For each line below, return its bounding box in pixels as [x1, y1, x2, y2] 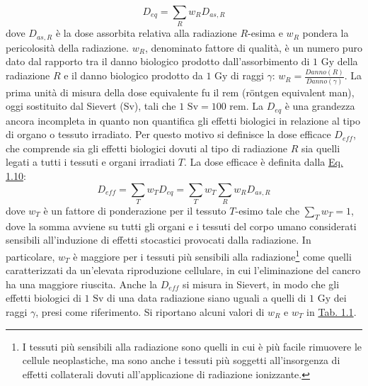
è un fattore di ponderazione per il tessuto [43, 203, 226, 217]
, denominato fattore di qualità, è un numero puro [144, 40, 362, 55]
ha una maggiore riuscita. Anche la [6, 276, 158, 291]
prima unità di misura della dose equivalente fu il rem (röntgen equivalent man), [6, 84, 355, 99]
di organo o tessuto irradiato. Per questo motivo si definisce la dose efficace [6, 127, 331, 142]
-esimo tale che [235, 203, 300, 217]
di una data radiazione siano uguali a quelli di [107, 290, 306, 305]
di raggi [231, 68, 264, 83]
